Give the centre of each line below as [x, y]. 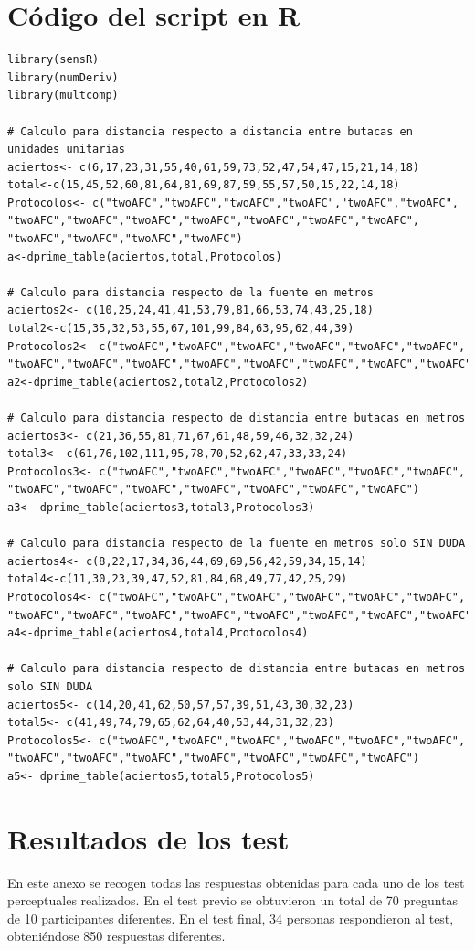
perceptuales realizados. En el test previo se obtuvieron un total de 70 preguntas [233, 900]
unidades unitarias [66, 150]
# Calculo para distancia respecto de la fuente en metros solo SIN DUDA [237, 544]
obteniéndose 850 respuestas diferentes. [116, 936]
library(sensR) [53, 60]
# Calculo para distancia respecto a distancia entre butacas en [210, 131]
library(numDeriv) [63, 77]
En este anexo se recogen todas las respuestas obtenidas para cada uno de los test [236, 882]
